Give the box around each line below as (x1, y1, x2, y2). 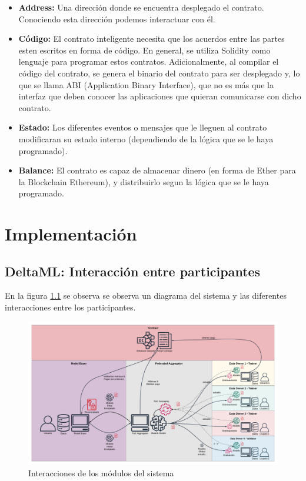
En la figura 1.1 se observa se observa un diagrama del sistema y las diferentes (5, 289, 287, 302)
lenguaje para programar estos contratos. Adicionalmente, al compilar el (18, 55, 279, 68)
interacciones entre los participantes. (5, 301, 136, 313)
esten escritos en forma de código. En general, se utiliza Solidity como (18, 44, 271, 56)
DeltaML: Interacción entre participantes (5, 262, 261, 280)
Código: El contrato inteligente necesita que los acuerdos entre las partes (18, 32, 285, 45)
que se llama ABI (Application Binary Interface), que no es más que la (18, 78, 274, 91)
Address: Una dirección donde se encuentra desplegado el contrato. (18, 1, 264, 13)
